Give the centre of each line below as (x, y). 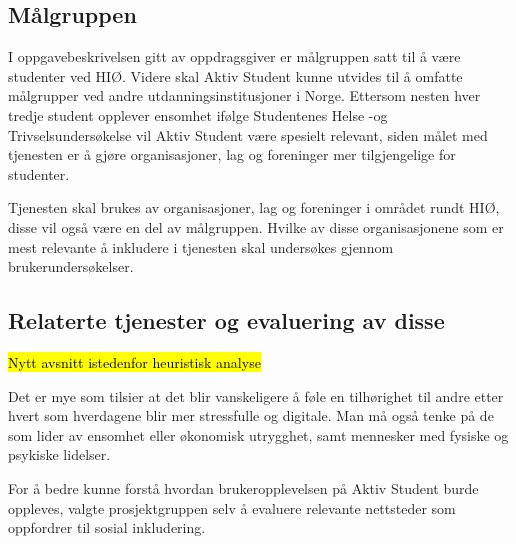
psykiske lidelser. (59, 454)
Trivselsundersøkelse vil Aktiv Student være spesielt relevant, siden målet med (248, 134)
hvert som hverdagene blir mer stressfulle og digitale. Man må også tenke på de (251, 415)
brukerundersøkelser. (71, 266)
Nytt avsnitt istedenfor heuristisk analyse (134, 361)
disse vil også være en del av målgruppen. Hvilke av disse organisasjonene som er (256, 226)
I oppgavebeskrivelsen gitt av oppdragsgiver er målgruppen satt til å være (234, 56)
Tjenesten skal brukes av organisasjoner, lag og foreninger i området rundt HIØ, (254, 207)
